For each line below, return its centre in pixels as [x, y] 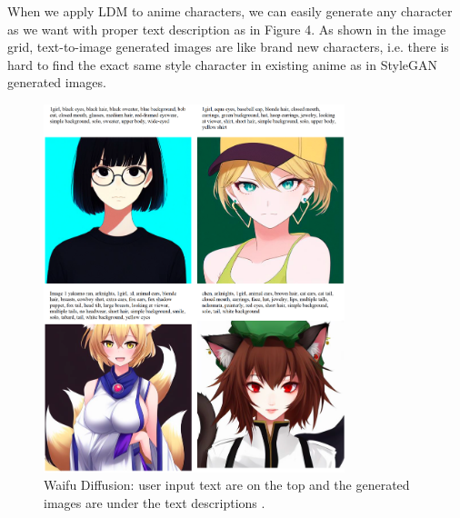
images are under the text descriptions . [155, 502]
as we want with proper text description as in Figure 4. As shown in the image [227, 29]
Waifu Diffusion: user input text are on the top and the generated [227, 485]
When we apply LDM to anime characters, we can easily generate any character [230, 11]
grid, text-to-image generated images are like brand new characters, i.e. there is [228, 47]
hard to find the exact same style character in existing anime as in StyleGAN [222, 64]
